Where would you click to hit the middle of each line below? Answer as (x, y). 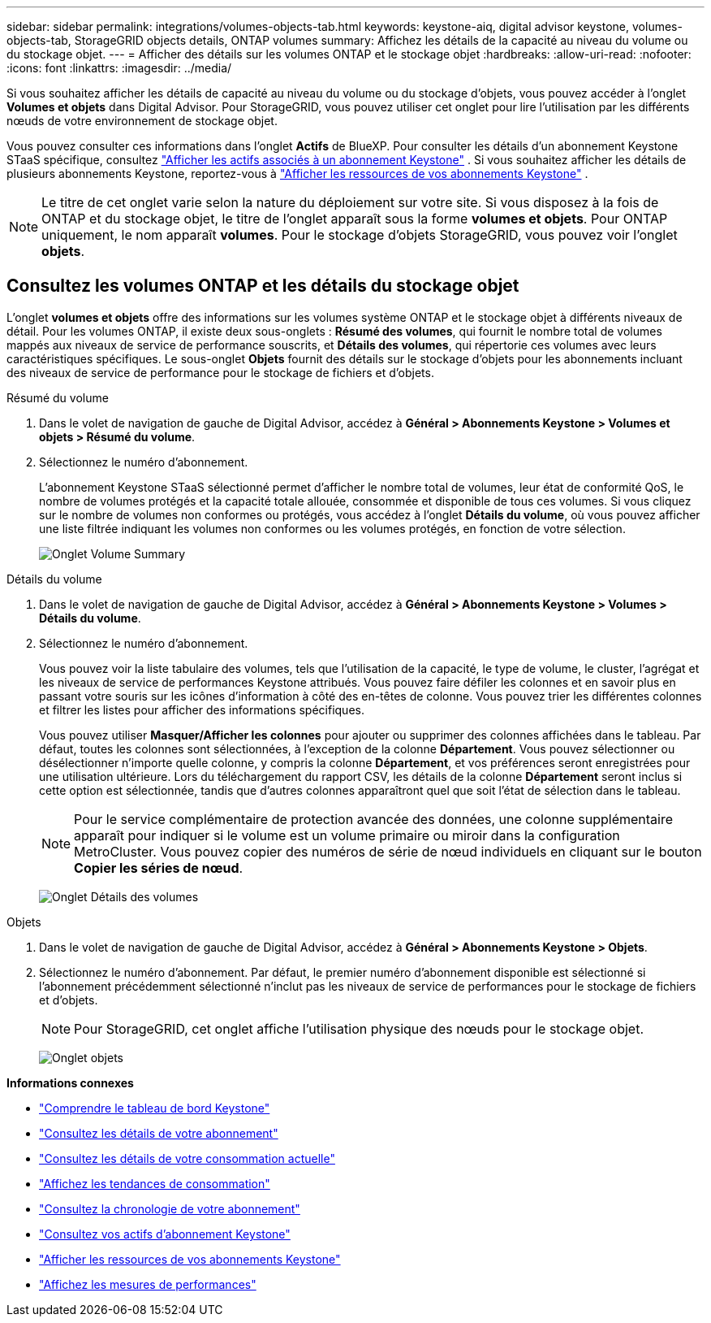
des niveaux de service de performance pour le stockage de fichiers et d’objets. (220, 372)
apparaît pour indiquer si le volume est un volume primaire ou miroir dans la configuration (347, 835)
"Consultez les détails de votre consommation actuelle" (187, 1158)
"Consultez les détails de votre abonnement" (159, 1133)
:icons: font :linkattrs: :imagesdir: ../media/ (119, 68)
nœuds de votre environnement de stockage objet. (142, 121)
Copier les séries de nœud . (159, 868)
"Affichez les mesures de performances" (148, 1284)
